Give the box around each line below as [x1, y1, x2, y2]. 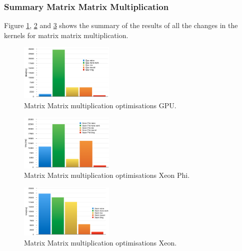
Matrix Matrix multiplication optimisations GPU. [24, 100, 176, 110]
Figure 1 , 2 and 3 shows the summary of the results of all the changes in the [4, 20, 238, 31]
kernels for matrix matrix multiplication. [4, 30, 128, 40]
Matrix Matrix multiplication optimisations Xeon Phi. [24, 170, 190, 180]
